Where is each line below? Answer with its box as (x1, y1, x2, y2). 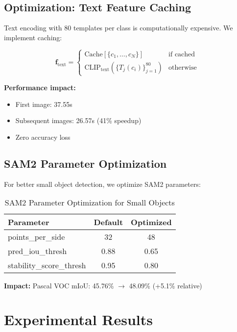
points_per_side (8, 231, 65, 243)
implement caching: (4, 32, 62, 42)
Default (94, 216, 123, 228)
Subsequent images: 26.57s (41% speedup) (15, 115, 142, 126)
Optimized (131, 216, 172, 228)
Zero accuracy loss (15, 131, 71, 142)
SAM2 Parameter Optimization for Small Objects (4, 197, 175, 208)
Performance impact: (4, 82, 76, 92)
